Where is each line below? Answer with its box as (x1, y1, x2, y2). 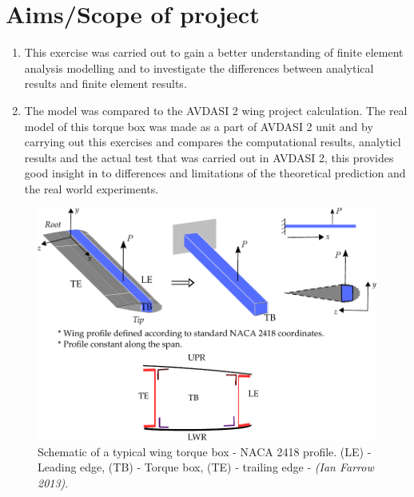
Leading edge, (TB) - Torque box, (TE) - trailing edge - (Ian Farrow (38, 459, 374, 475)
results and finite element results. (24, 75, 187, 92)
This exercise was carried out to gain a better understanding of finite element (24, 44, 404, 61)
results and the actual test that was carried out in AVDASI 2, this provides (24, 149, 394, 165)
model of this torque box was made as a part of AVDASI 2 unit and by (24, 117, 373, 134)
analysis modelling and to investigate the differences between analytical (24, 59, 374, 76)
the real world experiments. (24, 180, 159, 197)
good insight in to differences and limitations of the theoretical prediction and (24, 165, 406, 181)
